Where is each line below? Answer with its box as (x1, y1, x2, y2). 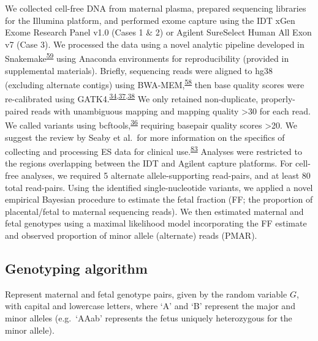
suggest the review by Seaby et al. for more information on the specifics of (5, 130, 285, 143)
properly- (260, 92, 296, 105)
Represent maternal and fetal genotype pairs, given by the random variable (5, 287, 287, 300)
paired (5, 104, 29, 117)
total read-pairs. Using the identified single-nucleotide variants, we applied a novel (5, 181, 313, 193)
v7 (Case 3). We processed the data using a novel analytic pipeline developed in (5, 37, 305, 50)
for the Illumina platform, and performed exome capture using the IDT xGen (5, 13, 295, 26)
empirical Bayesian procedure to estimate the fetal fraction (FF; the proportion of (5, 193, 313, 206)
